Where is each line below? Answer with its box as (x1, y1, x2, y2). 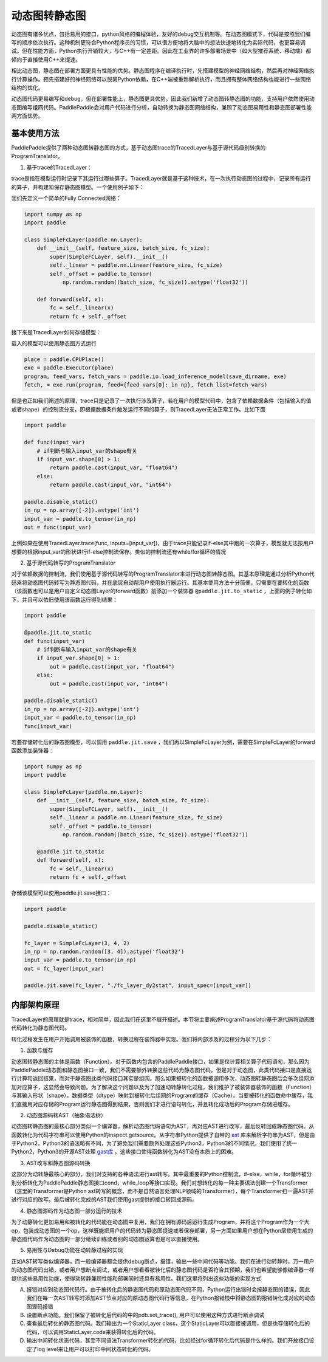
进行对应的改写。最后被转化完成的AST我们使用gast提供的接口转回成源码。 (11, 1196, 198, 1203)
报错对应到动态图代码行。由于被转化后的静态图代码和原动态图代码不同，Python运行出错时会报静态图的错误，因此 (26, 1285, 310, 1293)
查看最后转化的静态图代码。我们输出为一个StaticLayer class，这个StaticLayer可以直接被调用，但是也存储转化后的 (26, 1319, 310, 1327)
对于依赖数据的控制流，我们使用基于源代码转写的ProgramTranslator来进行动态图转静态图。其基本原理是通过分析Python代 (11, 570, 315, 577)
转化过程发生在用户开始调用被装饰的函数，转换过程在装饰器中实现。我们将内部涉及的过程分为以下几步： (11, 1035, 272, 1042)
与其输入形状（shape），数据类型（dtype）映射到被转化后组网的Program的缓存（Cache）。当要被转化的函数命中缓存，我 (11, 1092, 313, 1099)
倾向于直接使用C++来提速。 (11, 55, 81, 63)
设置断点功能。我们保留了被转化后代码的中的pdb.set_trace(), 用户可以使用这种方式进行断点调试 (26, 1312, 265, 1319)
